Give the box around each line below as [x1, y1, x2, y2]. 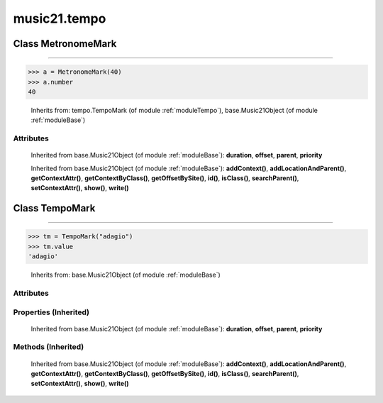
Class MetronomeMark [13, 38, 117, 50]
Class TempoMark [13, 202, 96, 214]
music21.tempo [13, 11, 106, 26]
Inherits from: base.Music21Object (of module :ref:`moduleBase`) [30, 270, 221, 280]
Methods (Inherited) [13, 342, 84, 352]
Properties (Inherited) [13, 307, 90, 317]
